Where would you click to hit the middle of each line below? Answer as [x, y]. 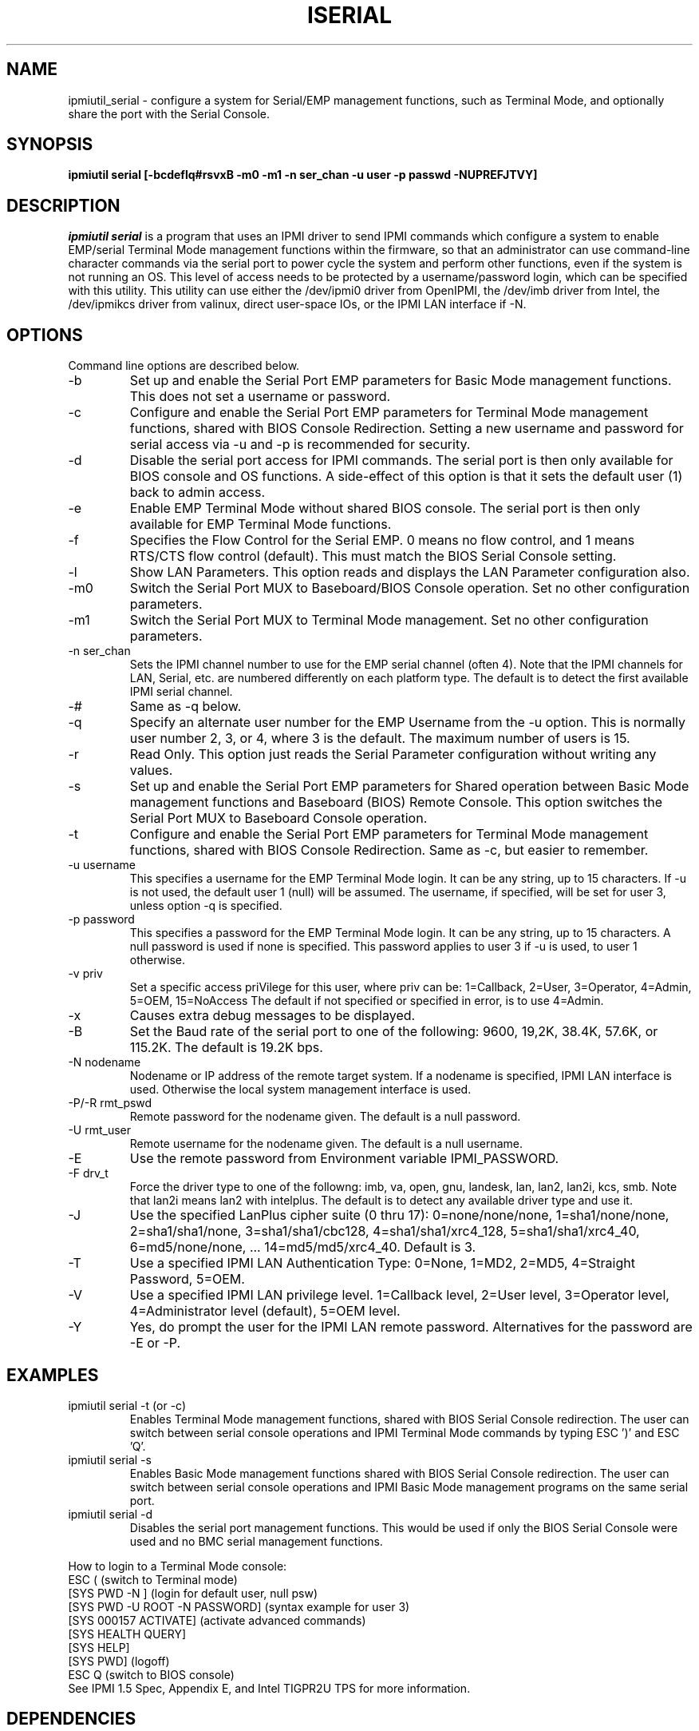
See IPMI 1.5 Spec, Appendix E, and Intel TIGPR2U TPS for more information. [269, 1688]
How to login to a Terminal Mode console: [178, 1566]
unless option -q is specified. [206, 906]
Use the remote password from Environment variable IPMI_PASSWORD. [344, 1159]
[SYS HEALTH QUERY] [127, 1634]
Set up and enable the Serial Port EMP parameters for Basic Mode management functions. [401, 381]
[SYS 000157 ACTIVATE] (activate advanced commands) [217, 1620]
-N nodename [105, 1062]
